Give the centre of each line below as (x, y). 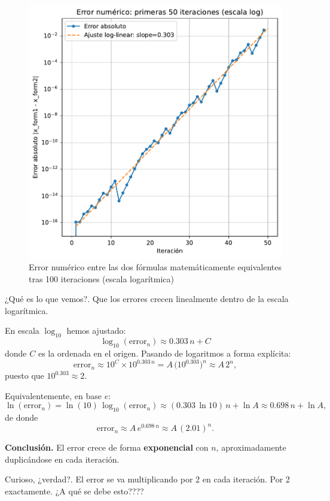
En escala (22, 331)
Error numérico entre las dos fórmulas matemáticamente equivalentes (155, 267)
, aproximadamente (251, 447)
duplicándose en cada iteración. (62, 459)
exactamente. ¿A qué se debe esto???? (74, 491)
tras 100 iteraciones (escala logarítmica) (101, 278)
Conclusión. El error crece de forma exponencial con (107, 447)
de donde (22, 417)
